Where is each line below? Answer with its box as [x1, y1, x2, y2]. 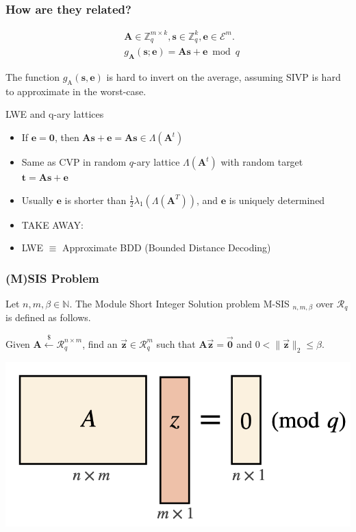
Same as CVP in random [21, 155, 127, 169]
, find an [82, 336, 118, 351]
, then [54, 130, 79, 144]
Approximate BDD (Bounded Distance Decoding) [62, 240, 271, 255]
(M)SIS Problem [5, 269, 99, 286]
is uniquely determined [229, 192, 325, 207]
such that [156, 336, 196, 351]
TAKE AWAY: [21, 217, 84, 231]
